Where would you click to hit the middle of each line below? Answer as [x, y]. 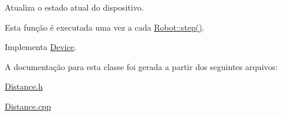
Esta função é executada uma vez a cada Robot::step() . [105, 27]
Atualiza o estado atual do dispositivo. [74, 7]
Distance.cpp [28, 106]
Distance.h [24, 86]
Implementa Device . [41, 47]
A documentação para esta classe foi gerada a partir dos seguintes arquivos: [141, 66]
